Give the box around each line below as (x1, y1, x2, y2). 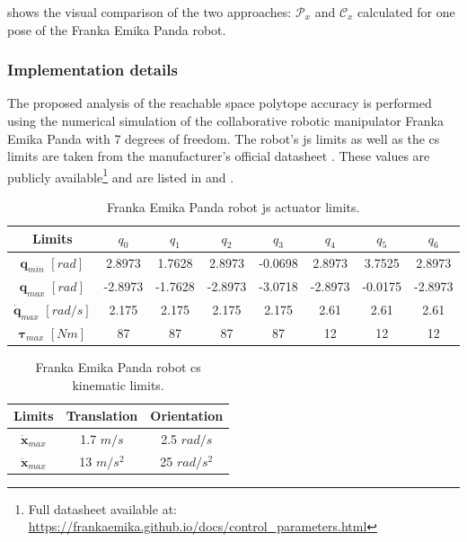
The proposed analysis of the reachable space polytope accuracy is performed (7, 93, 432, 112)
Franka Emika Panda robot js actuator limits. (107, 198, 360, 217)
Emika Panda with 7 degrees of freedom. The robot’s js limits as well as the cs (7, 129, 440, 147)
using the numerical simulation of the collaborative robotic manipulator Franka (7, 111, 444, 129)
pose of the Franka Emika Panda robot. (7, 20, 226, 39)
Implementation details (7, 58, 178, 81)
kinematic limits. (72, 375, 164, 394)
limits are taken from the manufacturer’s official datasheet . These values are (7, 147, 430, 165)
